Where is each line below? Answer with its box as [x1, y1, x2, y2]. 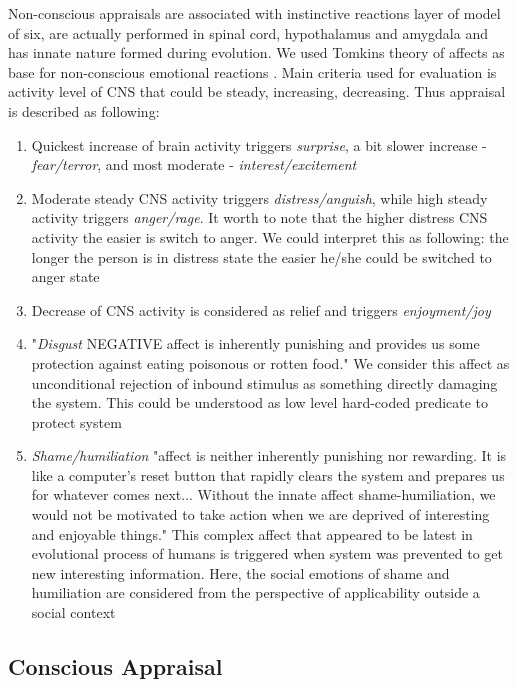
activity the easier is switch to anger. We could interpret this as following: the [31, 226, 509, 247]
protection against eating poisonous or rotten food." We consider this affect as [31, 352, 510, 373]
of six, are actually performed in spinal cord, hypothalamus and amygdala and [8, 22, 488, 43]
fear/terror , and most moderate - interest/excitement [31, 154, 357, 175]
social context [31, 602, 116, 623]
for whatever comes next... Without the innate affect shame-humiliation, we [31, 484, 496, 505]
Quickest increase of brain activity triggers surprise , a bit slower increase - [31, 134, 487, 155]
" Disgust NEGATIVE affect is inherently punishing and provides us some [31, 333, 480, 354]
